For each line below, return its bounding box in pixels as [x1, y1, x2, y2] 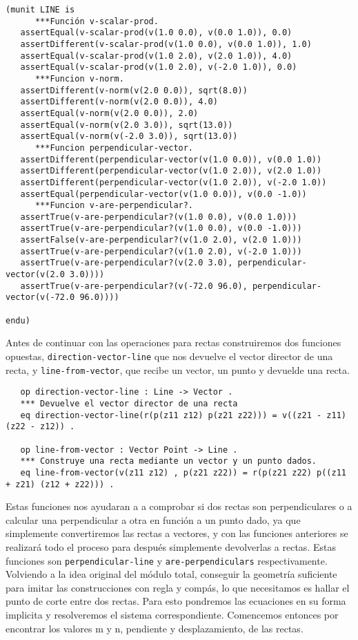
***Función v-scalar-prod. [34, 16, 159, 26]
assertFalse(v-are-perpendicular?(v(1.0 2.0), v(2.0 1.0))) [20, 235, 302, 245]
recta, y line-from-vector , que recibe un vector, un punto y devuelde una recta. [6, 362, 350, 377]
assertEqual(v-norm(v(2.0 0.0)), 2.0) [20, 108, 199, 118]
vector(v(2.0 [6, 270, 65, 280]
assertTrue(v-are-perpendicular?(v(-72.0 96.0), [20, 281, 248, 291]
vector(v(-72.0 [6, 292, 75, 303]
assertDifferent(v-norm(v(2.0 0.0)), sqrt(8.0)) [20, 85, 248, 95]
